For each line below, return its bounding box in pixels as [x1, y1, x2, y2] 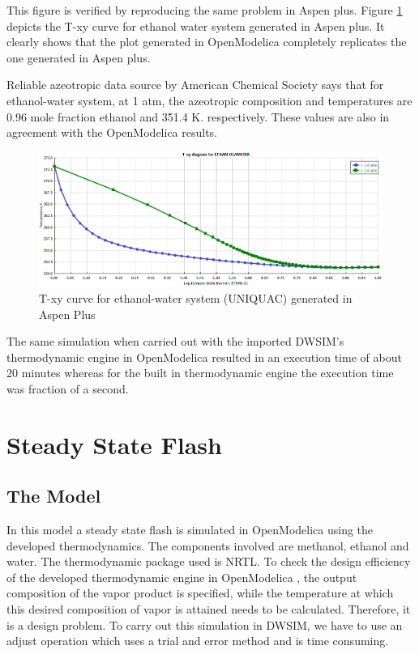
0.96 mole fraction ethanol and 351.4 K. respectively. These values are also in [6, 108, 390, 125]
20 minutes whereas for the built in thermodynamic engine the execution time [6, 364, 394, 381]
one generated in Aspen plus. [6, 49, 151, 66]
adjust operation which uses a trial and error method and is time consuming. [6, 632, 389, 649]
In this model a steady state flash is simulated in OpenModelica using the [6, 521, 374, 538]
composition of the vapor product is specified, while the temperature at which [6, 584, 394, 601]
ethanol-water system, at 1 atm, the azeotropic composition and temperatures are [6, 91, 413, 108]
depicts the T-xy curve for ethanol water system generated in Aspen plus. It [6, 17, 385, 34]
